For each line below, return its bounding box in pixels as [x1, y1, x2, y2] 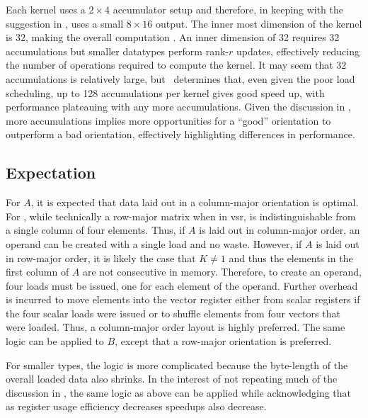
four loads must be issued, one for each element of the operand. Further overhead [6, 278, 358, 293]
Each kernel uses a [6, 2, 86, 16]
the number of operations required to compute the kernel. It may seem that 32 [6, 57, 347, 72]
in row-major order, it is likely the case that [6, 250, 196, 265]
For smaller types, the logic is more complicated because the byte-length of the [6, 357, 348, 372]
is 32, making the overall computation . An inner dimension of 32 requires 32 [6, 30, 340, 45]
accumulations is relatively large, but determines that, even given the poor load [6, 71, 355, 86]
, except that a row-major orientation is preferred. [115, 334, 332, 349]
